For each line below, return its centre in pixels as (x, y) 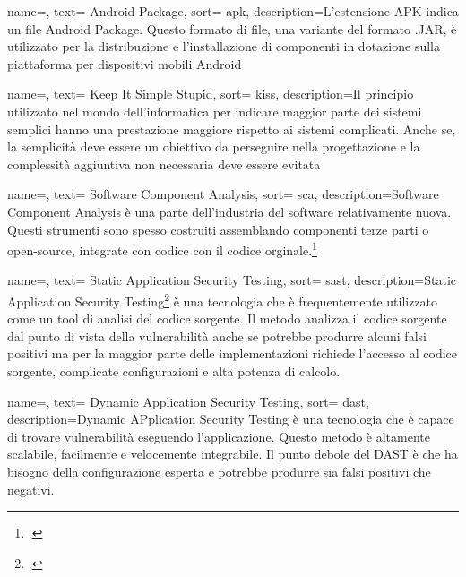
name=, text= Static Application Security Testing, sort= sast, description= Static (232, 280)
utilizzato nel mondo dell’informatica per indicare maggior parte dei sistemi (215, 111)
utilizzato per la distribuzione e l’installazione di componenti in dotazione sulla (224, 46)
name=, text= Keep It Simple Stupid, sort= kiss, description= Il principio (211, 94)
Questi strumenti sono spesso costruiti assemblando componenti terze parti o (218, 229)
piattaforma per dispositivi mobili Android (125, 63)
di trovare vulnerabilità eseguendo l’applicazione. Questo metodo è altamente (219, 436)
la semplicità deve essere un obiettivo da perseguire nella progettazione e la (214, 146)
